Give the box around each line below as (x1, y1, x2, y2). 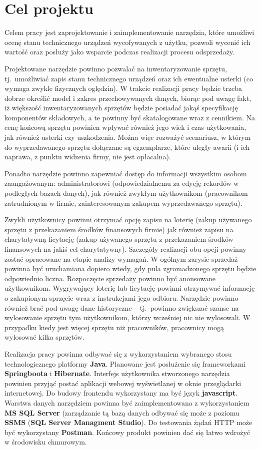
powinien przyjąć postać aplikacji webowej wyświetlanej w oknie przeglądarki (4, 378, 241, 388)
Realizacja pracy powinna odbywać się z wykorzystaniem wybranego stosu (4, 348, 232, 359)
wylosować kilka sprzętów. (4, 332, 84, 342)
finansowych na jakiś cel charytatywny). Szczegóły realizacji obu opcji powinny (4, 244, 246, 254)
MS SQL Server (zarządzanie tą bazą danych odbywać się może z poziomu (4, 407, 239, 418)
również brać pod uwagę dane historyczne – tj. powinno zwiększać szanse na (4, 302, 239, 313)
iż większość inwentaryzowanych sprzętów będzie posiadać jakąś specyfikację (4, 102, 238, 113)
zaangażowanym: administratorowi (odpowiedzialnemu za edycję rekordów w (4, 178, 239, 188)
